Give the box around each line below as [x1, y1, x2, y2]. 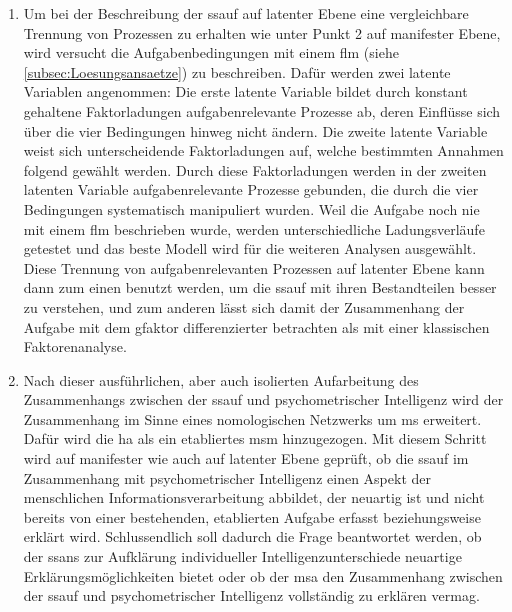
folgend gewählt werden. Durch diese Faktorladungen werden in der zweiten [23, 159, 487, 180]
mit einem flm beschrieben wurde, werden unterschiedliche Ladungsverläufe [23, 218, 485, 239]
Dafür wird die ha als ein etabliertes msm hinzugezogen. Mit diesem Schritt [23, 428, 487, 449]
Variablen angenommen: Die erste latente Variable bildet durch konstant [23, 81, 468, 102]
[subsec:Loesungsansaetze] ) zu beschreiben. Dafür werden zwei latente [23, 61, 451, 82]
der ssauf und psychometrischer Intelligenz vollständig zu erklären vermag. [23, 585, 480, 606]
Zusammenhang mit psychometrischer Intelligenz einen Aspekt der [23, 467, 431, 488]
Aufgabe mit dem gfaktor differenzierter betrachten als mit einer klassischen [23, 316, 490, 337]
